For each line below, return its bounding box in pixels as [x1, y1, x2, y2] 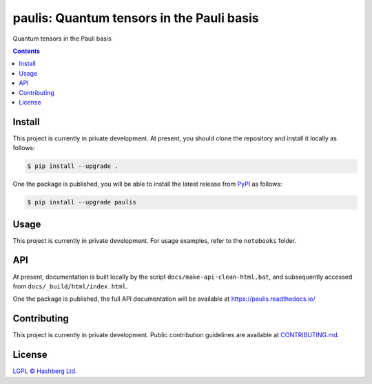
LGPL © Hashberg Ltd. [12, 367, 77, 375]
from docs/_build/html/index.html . [12, 282, 128, 290]
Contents [12, 47, 41, 55]
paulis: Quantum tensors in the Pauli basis [12, 10, 259, 25]
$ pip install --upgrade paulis [27, 198, 137, 206]
